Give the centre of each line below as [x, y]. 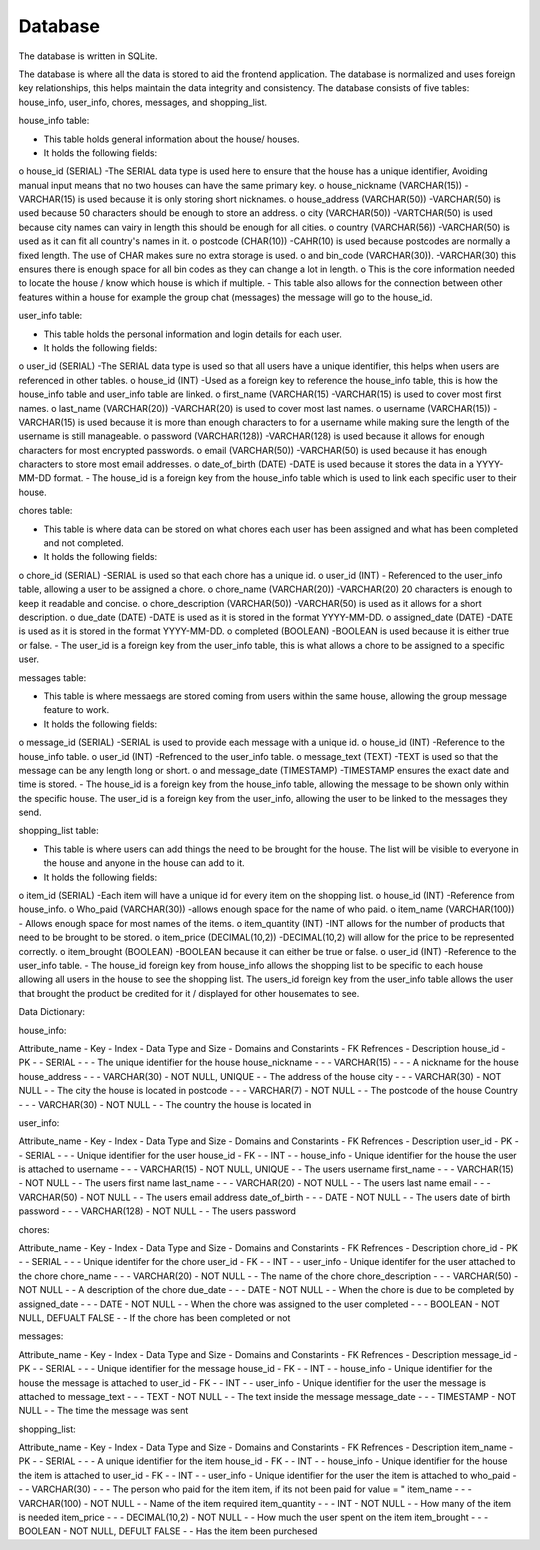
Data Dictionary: [51, 1012]
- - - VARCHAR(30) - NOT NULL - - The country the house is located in [165, 1104]
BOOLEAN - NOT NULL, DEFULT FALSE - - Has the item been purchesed [168, 1531]
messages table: [52, 677]
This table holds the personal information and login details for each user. [192, 334]
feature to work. [76, 710]
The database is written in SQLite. [88, 56]
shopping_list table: [58, 831]
